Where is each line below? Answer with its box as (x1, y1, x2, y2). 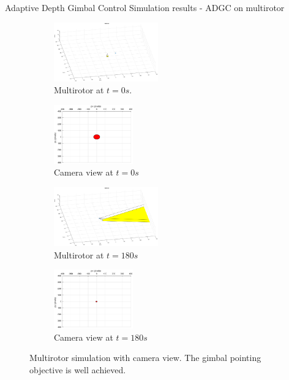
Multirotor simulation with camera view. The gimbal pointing (29, 351, 261, 364)
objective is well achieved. (29, 363, 126, 376)
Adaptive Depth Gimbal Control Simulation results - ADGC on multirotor (5, 1, 285, 14)
